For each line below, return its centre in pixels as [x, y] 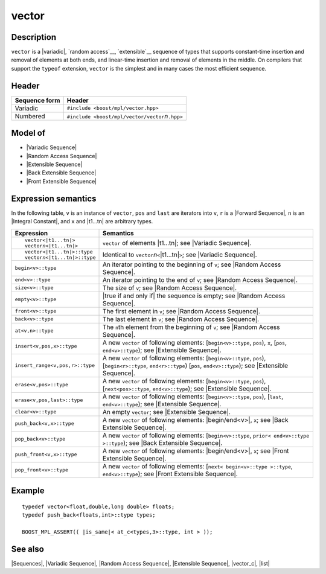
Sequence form [37, 100]
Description [34, 37]
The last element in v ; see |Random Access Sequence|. [181, 319]
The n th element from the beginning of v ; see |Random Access [191, 327]
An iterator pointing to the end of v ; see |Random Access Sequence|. [200, 279]
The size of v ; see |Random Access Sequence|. [170, 288]
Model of [28, 133]
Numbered [30, 116]
